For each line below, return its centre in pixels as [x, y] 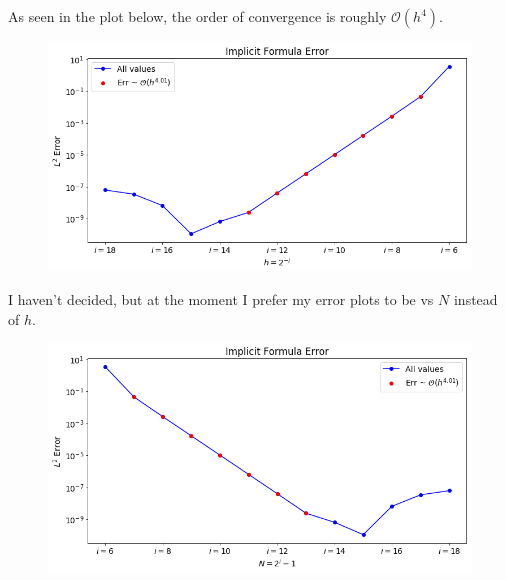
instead [475, 298]
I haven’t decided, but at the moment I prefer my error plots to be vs [221, 298]
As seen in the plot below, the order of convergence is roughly [197, 16]
